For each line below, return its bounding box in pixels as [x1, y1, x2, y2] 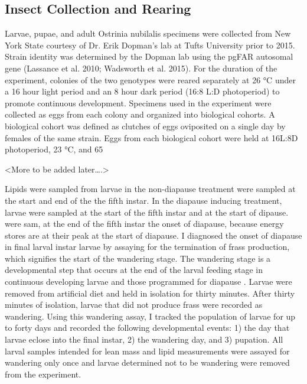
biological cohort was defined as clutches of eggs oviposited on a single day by [5, 119, 286, 132]
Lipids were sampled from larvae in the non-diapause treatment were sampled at [5, 183, 296, 195]
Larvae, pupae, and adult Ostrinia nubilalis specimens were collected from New [5, 27, 291, 40]
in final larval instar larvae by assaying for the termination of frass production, [5, 240, 290, 253]
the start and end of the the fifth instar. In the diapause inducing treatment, [5, 194, 282, 206]
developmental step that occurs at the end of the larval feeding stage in [5, 263, 263, 276]
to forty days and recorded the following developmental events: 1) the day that [5, 321, 290, 334]
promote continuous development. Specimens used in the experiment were [5, 96, 272, 109]
